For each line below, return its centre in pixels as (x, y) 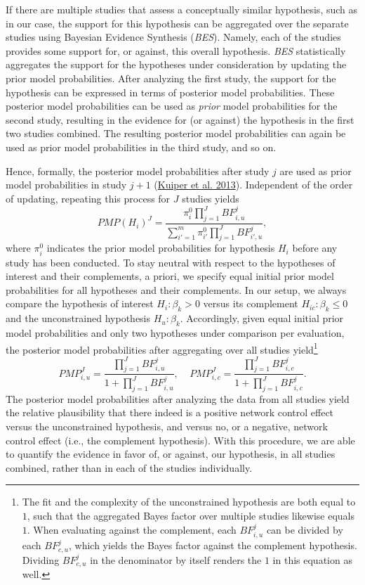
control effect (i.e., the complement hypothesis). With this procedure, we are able (180, 440)
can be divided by (305, 529)
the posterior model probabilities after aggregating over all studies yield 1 (162, 348)
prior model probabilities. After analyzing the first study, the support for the (171, 78)
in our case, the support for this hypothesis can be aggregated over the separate (177, 23)
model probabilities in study (66, 185)
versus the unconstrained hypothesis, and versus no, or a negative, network (167, 426)
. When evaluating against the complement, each (132, 529)
